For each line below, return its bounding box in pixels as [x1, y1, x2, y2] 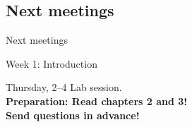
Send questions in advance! [6, 107, 140, 122]
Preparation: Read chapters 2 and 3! [6, 93, 188, 108]
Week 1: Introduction [6, 56, 97, 71]
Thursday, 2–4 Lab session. [6, 80, 122, 95]
